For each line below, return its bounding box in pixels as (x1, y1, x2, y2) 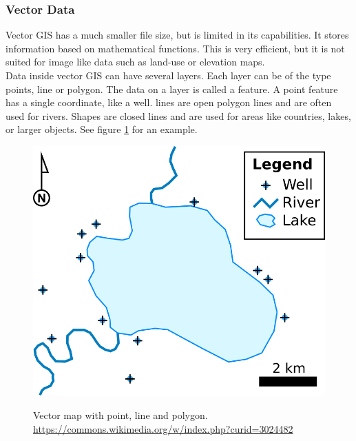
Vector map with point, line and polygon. (33, 408, 208, 422)
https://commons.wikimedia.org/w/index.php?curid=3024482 (33, 421, 293, 435)
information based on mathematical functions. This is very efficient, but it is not (6, 41, 345, 55)
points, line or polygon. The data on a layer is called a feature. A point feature (6, 81, 338, 96)
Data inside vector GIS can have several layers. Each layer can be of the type (6, 68, 331, 82)
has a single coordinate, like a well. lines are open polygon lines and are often (6, 95, 332, 110)
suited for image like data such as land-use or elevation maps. (6, 54, 265, 69)
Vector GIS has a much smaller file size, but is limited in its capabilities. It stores (6, 28, 349, 42)
